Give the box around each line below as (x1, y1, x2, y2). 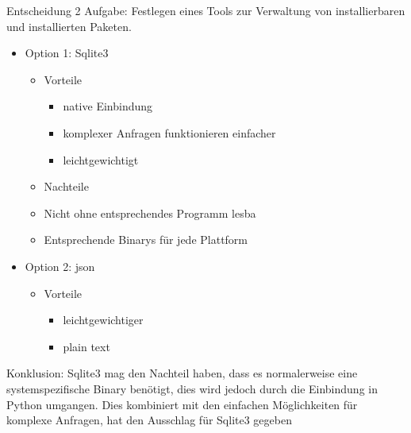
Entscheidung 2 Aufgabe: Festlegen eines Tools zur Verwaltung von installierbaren (6, 2, 405, 18)
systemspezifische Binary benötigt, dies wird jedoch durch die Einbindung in (6, 380, 378, 396)
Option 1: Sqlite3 (25, 44, 109, 61)
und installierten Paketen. (6, 17, 132, 34)
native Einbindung (63, 98, 153, 114)
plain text (63, 338, 110, 354)
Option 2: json (25, 257, 95, 274)
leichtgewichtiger (63, 311, 144, 328)
